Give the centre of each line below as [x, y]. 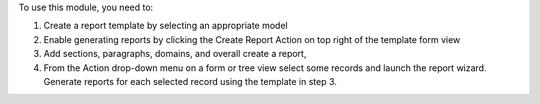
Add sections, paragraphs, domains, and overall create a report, [175, 54]
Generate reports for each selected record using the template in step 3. [190, 81]
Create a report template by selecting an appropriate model [166, 26]
